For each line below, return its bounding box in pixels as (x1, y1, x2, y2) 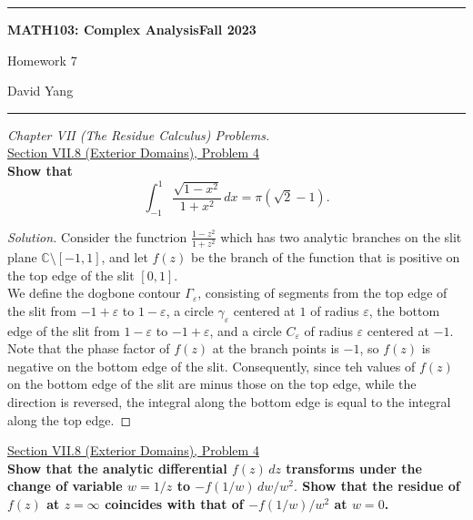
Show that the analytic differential (7, 458, 227, 477)
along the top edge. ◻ (7, 410, 132, 429)
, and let (101, 248, 148, 266)
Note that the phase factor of (7, 339, 170, 358)
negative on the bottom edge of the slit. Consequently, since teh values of (7, 356, 416, 375)
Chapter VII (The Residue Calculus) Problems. (7, 125, 270, 144)
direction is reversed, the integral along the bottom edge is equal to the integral (7, 392, 451, 411)
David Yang (7, 81, 74, 100)
